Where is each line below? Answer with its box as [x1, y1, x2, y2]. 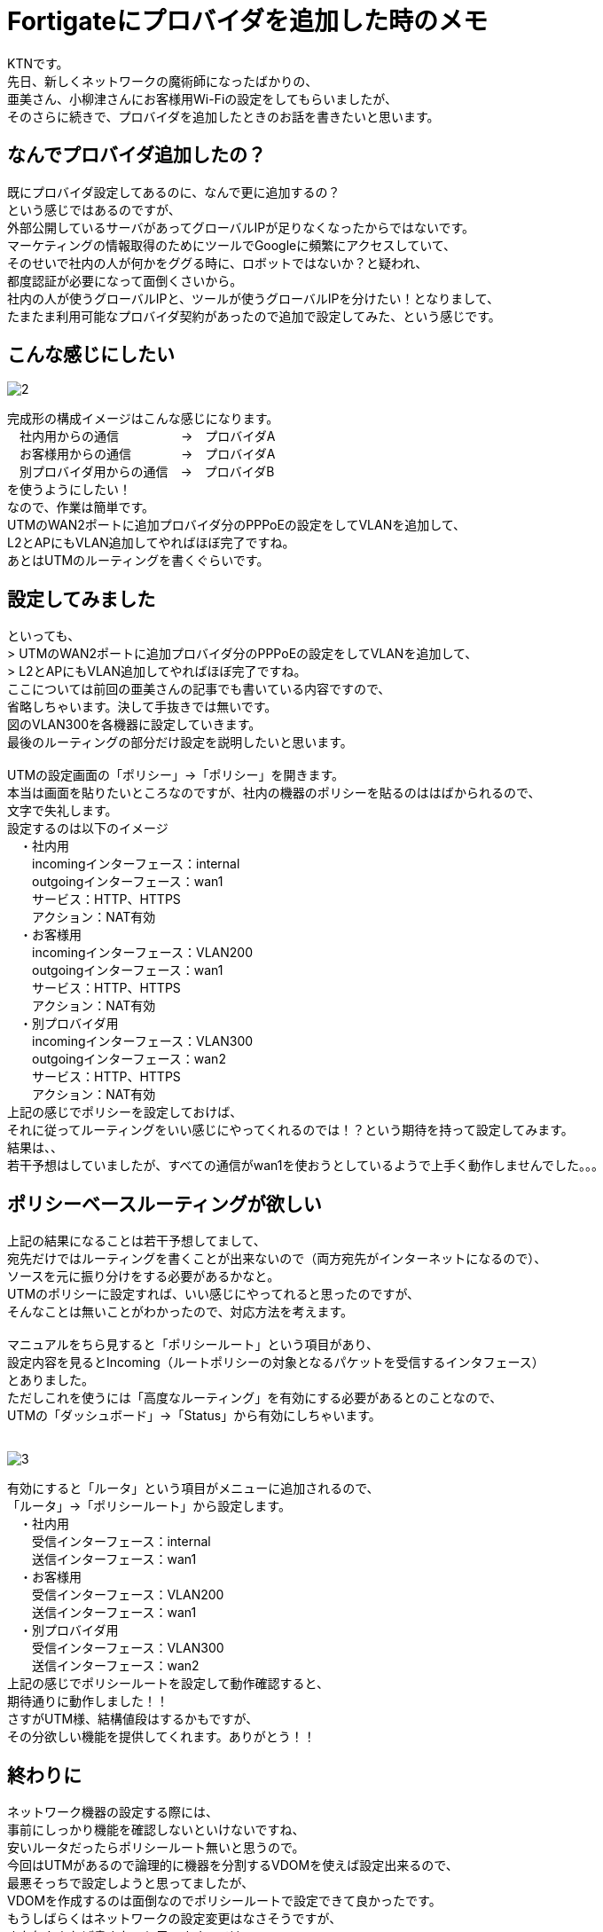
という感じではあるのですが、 [7, 201, 181, 217]
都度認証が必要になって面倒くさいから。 [7, 272, 243, 288]
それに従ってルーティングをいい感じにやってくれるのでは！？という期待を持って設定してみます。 [7, 1122, 574, 1138]
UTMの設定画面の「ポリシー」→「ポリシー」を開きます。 [7, 767, 345, 783]
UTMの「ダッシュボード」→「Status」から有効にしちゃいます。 [7, 1408, 381, 1424]
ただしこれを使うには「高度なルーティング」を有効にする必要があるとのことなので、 [7, 1390, 503, 1406]
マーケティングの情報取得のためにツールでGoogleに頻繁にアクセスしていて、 [7, 237, 457, 253]
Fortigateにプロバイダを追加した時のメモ [7, 6, 489, 36]
